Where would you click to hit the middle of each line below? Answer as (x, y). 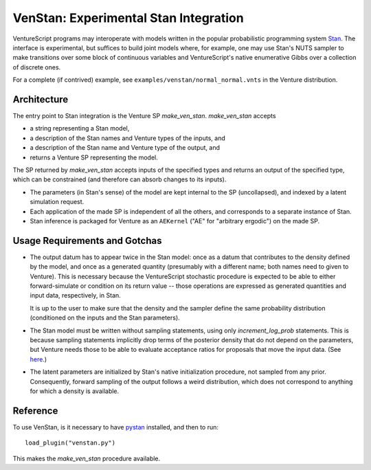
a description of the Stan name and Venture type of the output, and (125, 148)
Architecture (41, 99)
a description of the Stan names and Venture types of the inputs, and (128, 138)
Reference (35, 411)
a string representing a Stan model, (80, 128)
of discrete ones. (37, 67)
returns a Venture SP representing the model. (94, 157)
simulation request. (57, 202)
